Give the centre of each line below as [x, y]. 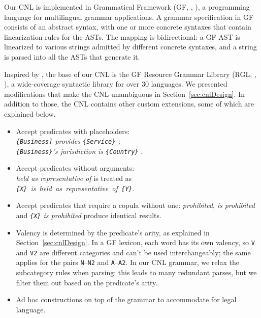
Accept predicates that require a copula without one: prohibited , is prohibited [135, 205]
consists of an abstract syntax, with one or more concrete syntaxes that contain [128, 27]
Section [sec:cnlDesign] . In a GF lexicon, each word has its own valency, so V [135, 242]
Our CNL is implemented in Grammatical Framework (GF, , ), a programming [127, 7]
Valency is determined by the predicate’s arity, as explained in [113, 232]
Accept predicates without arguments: [75, 168]
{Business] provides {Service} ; [68, 141]
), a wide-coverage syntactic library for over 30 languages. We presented [116, 84]
